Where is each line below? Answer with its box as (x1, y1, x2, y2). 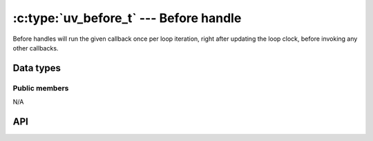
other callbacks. (12, 44, 59, 52)
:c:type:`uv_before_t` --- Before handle (12, 10, 242, 26)
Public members (12, 83, 69, 93)
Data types (12, 62, 61, 74)
